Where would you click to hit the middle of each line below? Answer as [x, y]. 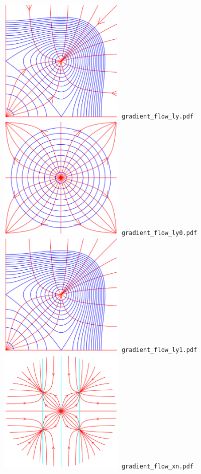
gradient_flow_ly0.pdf [159, 233]
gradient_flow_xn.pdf [158, 467]
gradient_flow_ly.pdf [158, 116]
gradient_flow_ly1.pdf [159, 350]
